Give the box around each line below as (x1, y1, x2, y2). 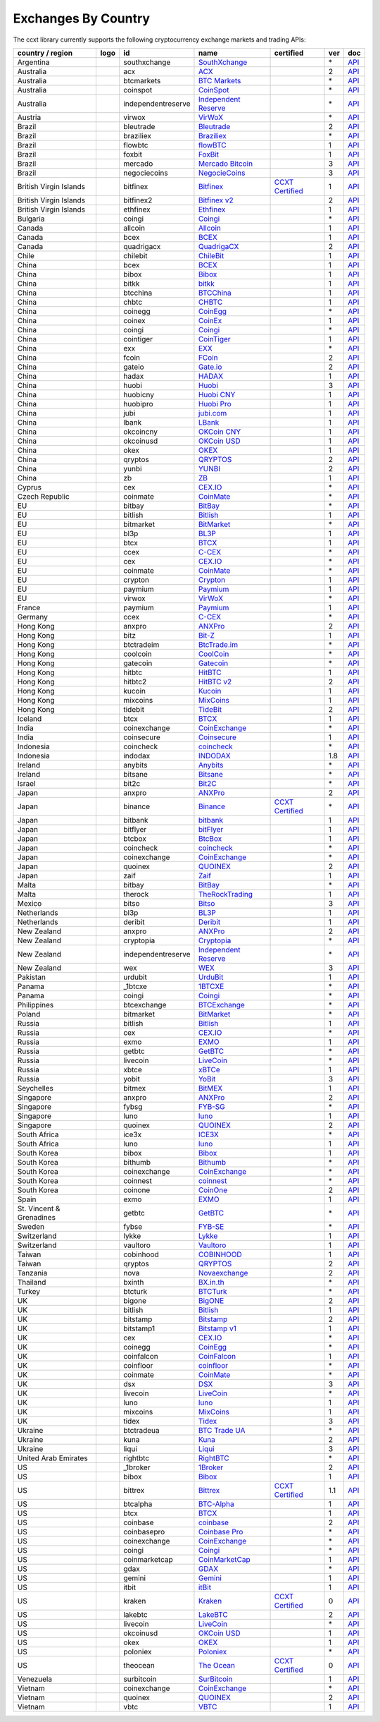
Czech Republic (17, 491, 70, 501)
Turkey (17, 1286, 41, 1296)
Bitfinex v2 (198, 195, 234, 205)
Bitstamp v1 (198, 1323, 237, 1333)
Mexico (17, 898, 42, 908)
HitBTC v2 (198, 677, 232, 686)
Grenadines (17, 1212, 56, 1222)
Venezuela (17, 1674, 53, 1684)
